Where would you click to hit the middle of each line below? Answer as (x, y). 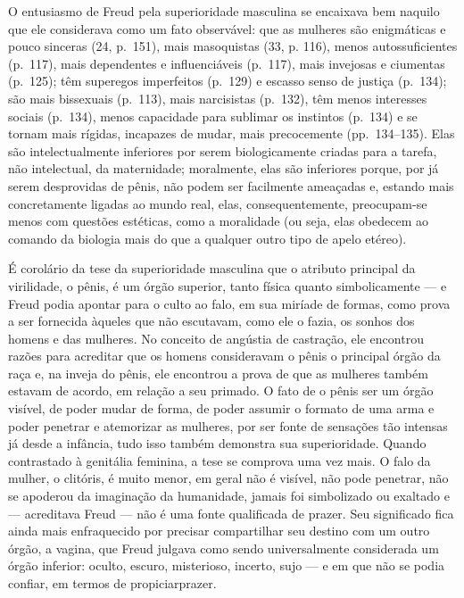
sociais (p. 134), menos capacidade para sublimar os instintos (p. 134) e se (213, 116)
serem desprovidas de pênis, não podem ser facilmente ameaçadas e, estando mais (231, 185)
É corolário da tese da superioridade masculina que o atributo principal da (212, 268)
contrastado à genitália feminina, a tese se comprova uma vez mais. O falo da (220, 460)
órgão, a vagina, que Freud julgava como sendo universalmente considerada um (224, 548)
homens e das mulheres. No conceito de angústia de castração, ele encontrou (216, 338)
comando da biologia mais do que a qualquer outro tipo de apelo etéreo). (207, 238)
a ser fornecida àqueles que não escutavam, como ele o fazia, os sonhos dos (211, 321)
